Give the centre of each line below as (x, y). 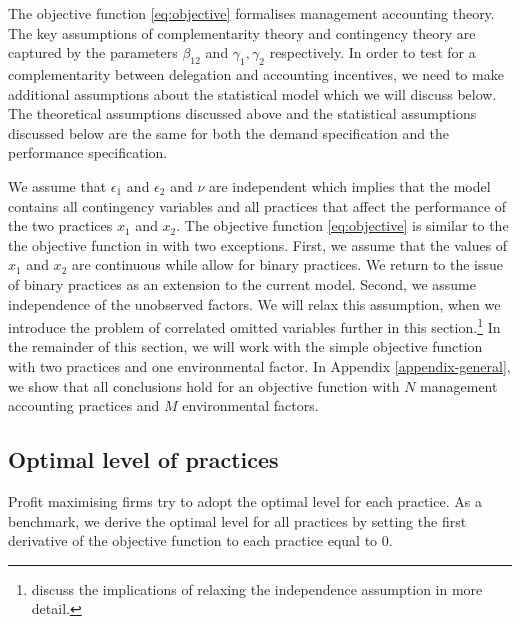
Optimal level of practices (143, 459)
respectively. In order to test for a (372, 52)
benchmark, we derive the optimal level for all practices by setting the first (237, 520)
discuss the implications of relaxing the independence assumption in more (257, 588)
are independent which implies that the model (349, 185)
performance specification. (88, 152)
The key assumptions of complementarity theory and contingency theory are (242, 32)
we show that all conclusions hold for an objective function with (204, 385)
